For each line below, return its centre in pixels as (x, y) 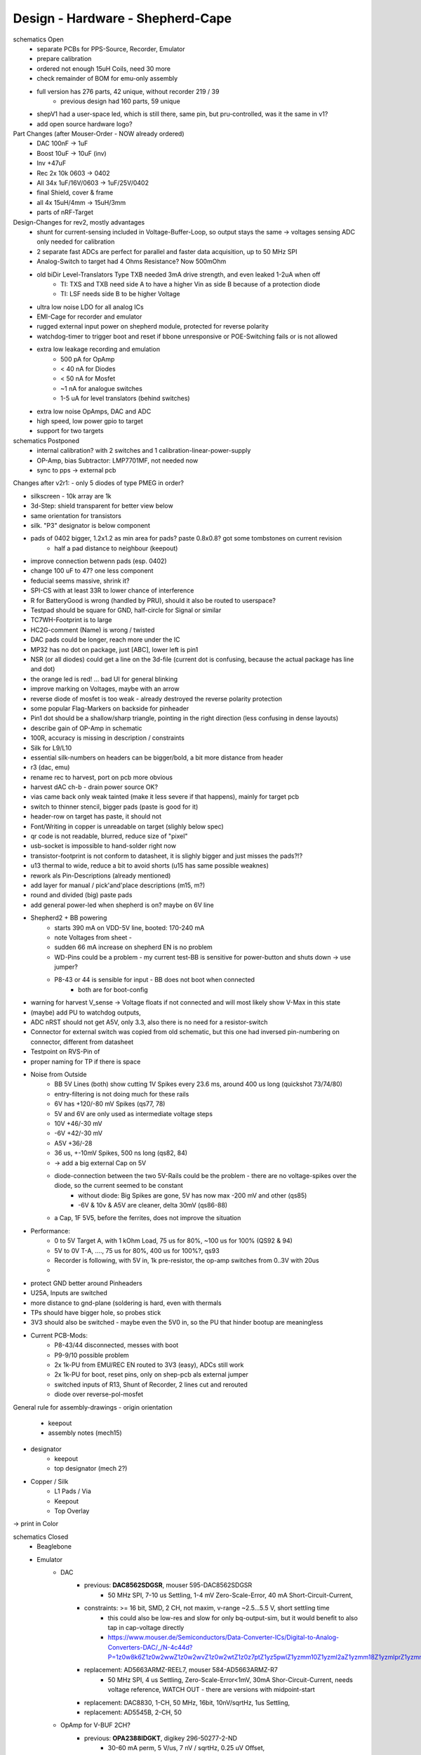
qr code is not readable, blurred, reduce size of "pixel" (109, 836)
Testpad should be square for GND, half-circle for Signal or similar (126, 610)
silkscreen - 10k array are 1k (71, 496)
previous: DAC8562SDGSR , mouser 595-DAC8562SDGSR (168, 1585)
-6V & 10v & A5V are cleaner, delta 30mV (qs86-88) (153, 1205)
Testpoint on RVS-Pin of (65, 1052)
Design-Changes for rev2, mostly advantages (79, 222)
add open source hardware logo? (85, 124)
